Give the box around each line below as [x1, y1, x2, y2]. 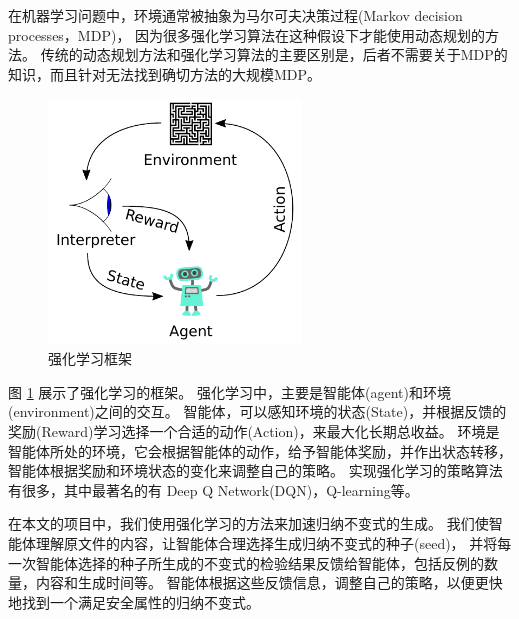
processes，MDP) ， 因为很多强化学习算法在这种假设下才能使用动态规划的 [8, 24, 486, 45]
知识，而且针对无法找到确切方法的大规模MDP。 [8, 63, 322, 84]
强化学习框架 [48, 348, 132, 369]
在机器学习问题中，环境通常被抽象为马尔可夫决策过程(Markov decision [8, 5, 463, 25]
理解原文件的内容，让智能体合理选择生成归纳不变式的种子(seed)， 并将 [35, 532, 498, 553]
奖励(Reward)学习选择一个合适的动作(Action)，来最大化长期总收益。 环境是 [8, 421, 500, 441]
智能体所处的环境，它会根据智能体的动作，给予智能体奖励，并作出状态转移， [8, 440, 512, 461]
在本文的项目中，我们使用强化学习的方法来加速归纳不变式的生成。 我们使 [8, 513, 489, 534]
